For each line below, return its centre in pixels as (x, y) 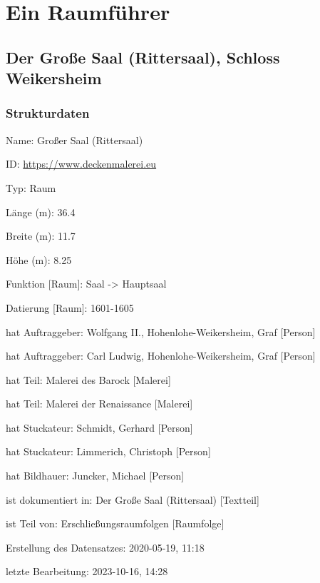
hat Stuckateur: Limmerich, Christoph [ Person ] (108, 451)
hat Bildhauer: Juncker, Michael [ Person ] (95, 476)
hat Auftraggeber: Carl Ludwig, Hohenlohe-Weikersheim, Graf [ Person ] (161, 356)
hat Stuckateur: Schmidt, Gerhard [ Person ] (99, 427)
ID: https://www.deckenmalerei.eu (81, 164)
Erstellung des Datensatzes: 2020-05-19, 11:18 (105, 547)
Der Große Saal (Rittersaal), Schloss (143, 57)
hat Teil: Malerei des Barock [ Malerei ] (88, 379)
